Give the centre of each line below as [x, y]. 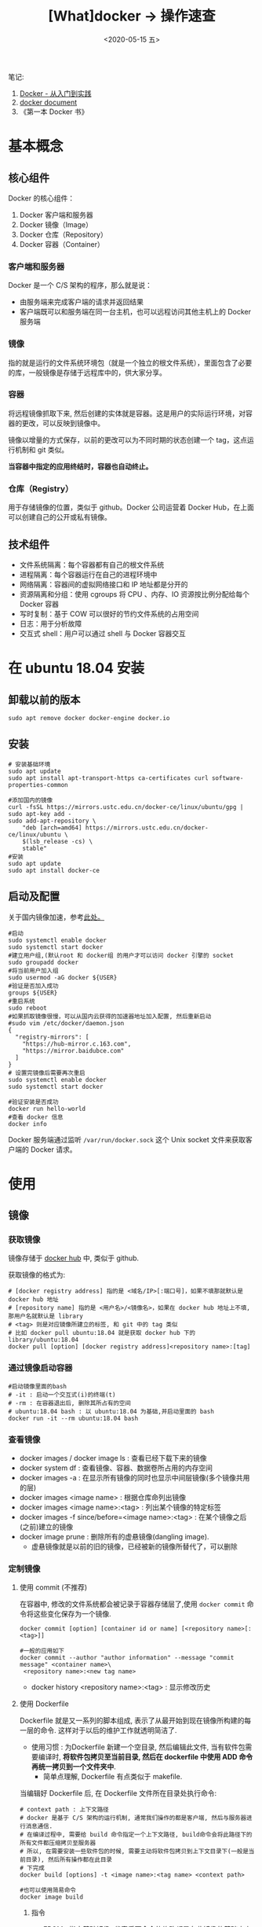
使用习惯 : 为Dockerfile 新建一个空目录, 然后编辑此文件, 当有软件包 [138, 1747]
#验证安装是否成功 [33, 1101]
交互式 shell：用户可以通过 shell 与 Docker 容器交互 [103, 633]
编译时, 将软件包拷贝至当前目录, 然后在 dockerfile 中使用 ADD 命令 [146, 1757]
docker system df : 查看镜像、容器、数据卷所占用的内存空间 [116, 1468]
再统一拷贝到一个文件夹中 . [73, 1767]
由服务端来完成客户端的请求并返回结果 [81, 302]
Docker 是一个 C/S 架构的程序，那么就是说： [80, 285]
